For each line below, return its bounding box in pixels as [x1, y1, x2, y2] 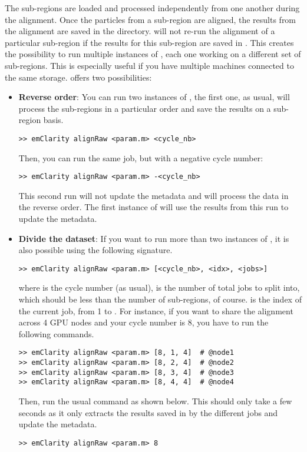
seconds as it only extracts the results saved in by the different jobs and [18, 406, 278, 418]
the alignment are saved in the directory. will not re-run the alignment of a [5, 25, 275, 37]
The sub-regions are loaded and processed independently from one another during [5, 2, 300, 14]
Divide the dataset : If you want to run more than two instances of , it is [18, 232, 289, 244]
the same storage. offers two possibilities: [5, 71, 152, 83]
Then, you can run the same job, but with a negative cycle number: [18, 151, 263, 164]
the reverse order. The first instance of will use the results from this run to [18, 201, 289, 213]
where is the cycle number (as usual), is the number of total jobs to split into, [18, 281, 300, 294]
